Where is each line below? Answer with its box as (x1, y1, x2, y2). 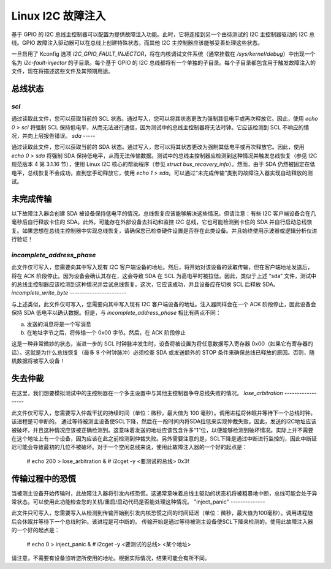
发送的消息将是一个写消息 (26, 320, 91, 328)
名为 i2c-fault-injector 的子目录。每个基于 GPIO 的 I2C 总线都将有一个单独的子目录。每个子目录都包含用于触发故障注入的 (11, 59, 316, 66)
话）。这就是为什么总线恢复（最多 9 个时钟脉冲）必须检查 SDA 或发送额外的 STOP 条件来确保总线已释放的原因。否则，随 (11, 349, 315, 356)
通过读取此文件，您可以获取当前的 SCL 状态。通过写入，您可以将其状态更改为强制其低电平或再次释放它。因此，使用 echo (11, 115, 318, 122)
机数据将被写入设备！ (11, 357, 66, 364)
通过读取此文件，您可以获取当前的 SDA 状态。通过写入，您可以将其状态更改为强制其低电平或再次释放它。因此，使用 (11, 143, 305, 151)
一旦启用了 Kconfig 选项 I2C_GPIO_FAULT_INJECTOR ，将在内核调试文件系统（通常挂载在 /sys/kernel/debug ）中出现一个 (11, 50, 316, 58)
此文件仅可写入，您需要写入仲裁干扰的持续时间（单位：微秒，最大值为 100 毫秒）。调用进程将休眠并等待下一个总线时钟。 (11, 409, 316, 416)
